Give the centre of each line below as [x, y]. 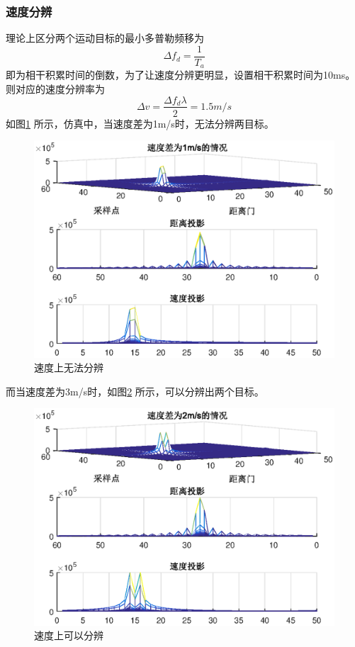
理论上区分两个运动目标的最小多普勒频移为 [105, 38]
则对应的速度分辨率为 [55, 88]
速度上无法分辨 [69, 367]
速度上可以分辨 [69, 635]
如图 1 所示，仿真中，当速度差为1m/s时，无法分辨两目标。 [140, 123]
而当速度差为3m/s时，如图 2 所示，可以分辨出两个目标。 [135, 391]
